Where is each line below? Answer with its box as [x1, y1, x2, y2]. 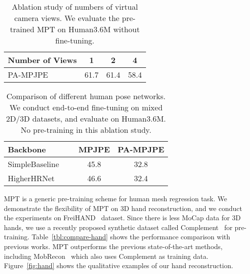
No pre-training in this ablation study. [21, 124, 151, 135]
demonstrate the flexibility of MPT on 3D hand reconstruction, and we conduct [4, 203, 242, 213]
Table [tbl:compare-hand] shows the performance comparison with [31, 232, 230, 242]
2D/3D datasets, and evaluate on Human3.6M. [6, 113, 166, 124]
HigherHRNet [8, 172, 55, 184]
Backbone [8, 144, 46, 155]
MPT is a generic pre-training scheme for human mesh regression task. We [4, 193, 228, 203]
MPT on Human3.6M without [37, 23, 140, 35]
